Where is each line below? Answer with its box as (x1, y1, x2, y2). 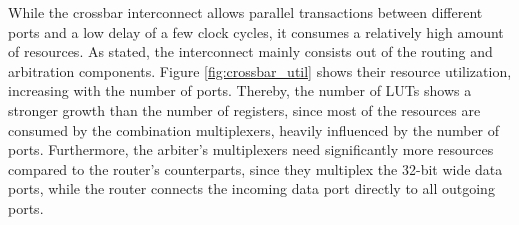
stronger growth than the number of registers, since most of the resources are (8, 99, 481, 120)
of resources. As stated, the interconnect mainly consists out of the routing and (8, 41, 493, 62)
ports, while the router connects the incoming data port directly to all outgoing (8, 178, 495, 199)
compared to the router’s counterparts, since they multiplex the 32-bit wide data (8, 158, 503, 179)
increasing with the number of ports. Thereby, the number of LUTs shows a (8, 80, 472, 101)
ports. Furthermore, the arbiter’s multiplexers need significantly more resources (8, 139, 494, 160)
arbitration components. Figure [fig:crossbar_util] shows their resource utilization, (8, 60, 512, 81)
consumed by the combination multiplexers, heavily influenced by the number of (8, 119, 500, 140)
